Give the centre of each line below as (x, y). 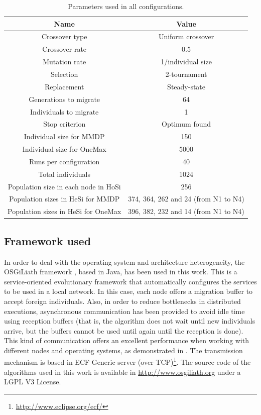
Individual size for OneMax (64, 149)
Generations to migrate (64, 99)
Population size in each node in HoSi (64, 186)
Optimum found (186, 124)
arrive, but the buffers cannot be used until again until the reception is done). (124, 330)
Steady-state (186, 86)
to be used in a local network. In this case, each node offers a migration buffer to (128, 291)
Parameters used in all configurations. (126, 6)
